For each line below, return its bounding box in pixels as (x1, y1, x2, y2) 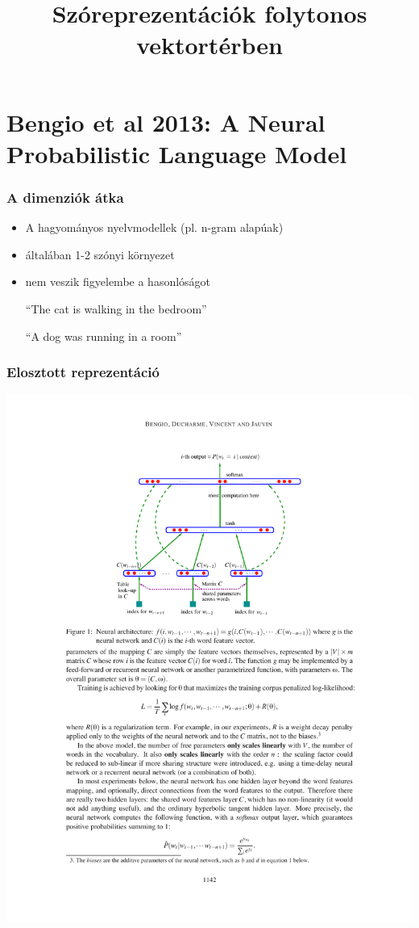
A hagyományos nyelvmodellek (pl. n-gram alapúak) (25, 219, 284, 236)
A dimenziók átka (6, 187, 124, 207)
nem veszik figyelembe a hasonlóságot (25, 273, 211, 290)
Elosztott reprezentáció (6, 362, 160, 382)
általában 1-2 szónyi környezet (25, 246, 175, 262)
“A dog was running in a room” (25, 327, 182, 344)
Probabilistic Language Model (6, 136, 347, 170)
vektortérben (136, 28, 283, 61)
